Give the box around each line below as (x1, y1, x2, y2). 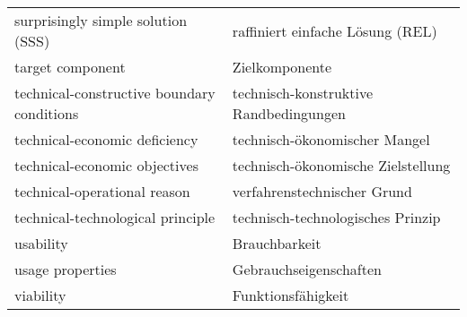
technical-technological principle (14, 207, 216, 227)
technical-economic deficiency (14, 129, 198, 150)
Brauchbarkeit (232, 233, 322, 253)
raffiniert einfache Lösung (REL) (232, 20, 437, 41)
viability (14, 285, 66, 305)
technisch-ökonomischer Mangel (232, 129, 430, 150)
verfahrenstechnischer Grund (232, 181, 412, 201)
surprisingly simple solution (14, 10, 188, 30)
